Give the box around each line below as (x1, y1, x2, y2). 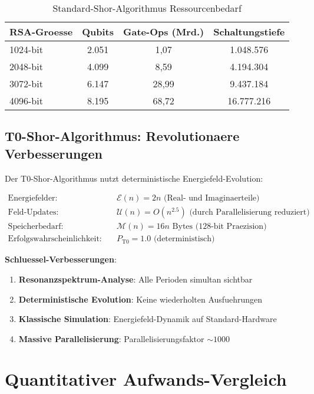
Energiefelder (8, 194, 55, 203)
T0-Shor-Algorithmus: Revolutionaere (5, 127, 240, 145)
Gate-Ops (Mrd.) (123, 25, 204, 38)
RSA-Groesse (9, 25, 73, 38)
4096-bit (9, 94, 43, 107)
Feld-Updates (8, 208, 57, 217)
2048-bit (9, 60, 43, 73)
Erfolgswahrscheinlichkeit (8, 235, 100, 244)
